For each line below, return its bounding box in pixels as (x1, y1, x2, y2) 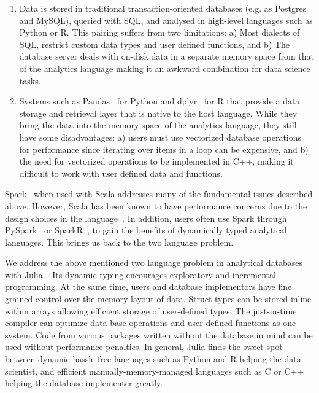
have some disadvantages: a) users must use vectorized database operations (19, 130, 302, 143)
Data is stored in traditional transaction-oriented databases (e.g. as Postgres (19, 2, 307, 14)
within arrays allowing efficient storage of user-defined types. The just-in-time (5, 304, 297, 317)
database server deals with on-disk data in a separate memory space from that (19, 50, 314, 63)
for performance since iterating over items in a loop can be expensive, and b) (19, 142, 309, 155)
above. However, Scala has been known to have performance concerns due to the (5, 199, 307, 212)
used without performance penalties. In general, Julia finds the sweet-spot (5, 340, 283, 353)
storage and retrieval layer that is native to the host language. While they (19, 106, 298, 119)
